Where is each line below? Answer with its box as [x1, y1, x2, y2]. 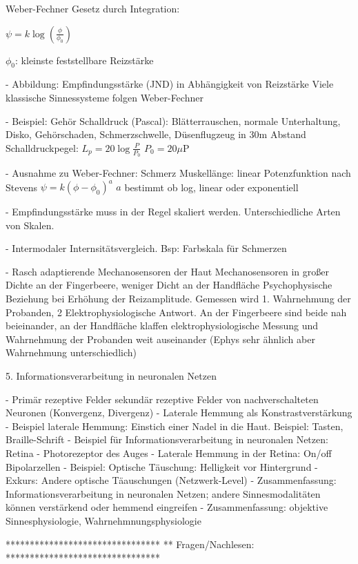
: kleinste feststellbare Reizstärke [15, 52, 154, 67]
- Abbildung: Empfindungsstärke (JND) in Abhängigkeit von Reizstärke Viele [6, 77, 334, 91]
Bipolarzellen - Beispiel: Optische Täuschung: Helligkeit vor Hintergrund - [6, 459, 318, 474]
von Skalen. [6, 217, 54, 232]
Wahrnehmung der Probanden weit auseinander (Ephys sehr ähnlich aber [6, 331, 315, 346]
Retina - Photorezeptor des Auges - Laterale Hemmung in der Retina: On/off [6, 446, 332, 460]
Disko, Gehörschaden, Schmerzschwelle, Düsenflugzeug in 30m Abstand [6, 127, 306, 142]
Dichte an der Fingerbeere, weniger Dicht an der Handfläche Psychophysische [6, 278, 332, 292]
